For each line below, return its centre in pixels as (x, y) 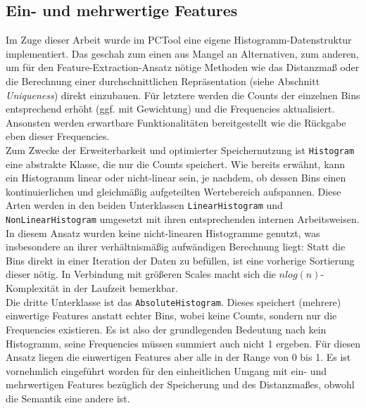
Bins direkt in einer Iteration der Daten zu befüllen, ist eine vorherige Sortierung (180, 260)
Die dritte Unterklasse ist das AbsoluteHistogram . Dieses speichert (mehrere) (173, 301)
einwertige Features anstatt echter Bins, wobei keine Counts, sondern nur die (171, 315)
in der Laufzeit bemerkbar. (120, 288)
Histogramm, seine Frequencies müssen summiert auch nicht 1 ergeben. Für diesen (183, 343)
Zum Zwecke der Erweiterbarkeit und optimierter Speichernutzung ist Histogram (180, 149)
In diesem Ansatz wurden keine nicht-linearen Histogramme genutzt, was (163, 232)
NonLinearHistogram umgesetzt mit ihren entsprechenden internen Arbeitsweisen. (183, 219)
